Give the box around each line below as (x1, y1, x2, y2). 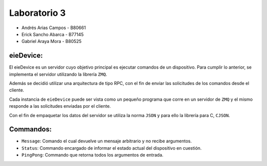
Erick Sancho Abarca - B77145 (21, 31, 84, 37)
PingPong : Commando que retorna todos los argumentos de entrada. (21, 152, 164, 158)
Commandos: (9, 125, 52, 133)
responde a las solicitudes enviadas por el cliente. (9, 103, 111, 109)
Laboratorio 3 (9, 7, 66, 18)
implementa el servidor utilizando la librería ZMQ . (9, 71, 107, 77)
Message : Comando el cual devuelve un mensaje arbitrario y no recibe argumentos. (21, 138, 192, 144)
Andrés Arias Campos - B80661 (21, 25, 86, 31)
